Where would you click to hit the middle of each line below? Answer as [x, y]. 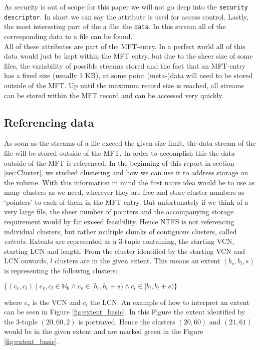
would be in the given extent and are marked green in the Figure [104, 331]
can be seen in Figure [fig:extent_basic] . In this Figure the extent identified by [125, 312]
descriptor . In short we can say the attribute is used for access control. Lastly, [126, 16]
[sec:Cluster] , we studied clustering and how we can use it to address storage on [126, 172]
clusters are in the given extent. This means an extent [138, 261]
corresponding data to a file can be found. [68, 36]
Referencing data [49, 122]
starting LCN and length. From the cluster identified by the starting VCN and [125, 251]
